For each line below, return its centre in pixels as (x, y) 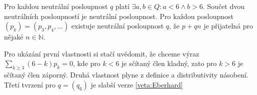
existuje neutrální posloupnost (117, 26)
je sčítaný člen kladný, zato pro (169, 63)
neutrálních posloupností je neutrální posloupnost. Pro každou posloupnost (119, 16)
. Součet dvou (224, 6)
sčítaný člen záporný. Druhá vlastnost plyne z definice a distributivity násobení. (126, 75)
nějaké (14, 37)
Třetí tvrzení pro (30, 84)
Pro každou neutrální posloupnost (56, 6)
